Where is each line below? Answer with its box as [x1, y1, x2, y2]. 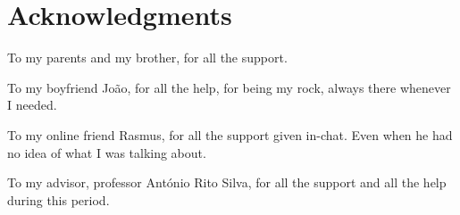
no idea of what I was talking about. [7, 143, 206, 161]
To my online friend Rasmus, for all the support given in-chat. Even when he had [7, 125, 453, 144]
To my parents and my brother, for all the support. [7, 48, 288, 67]
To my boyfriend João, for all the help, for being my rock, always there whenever [7, 78, 451, 96]
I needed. [7, 95, 57, 114]
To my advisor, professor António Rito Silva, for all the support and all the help [7, 173, 447, 192]
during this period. [7, 190, 110, 209]
